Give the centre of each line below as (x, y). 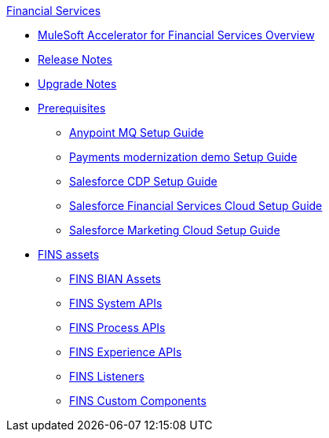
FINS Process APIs (117, 328)
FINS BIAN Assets (115, 279)
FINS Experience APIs (126, 352)
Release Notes (75, 59)
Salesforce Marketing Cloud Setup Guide (175, 230)
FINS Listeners (107, 376)
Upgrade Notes (77, 84)
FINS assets (69, 254)
